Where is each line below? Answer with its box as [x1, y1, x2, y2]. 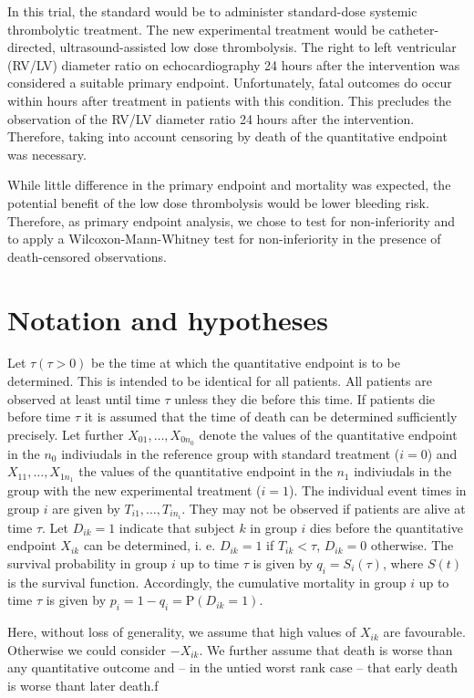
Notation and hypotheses [7, 300, 329, 338]
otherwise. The [370, 536, 454, 555]
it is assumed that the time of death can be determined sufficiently [84, 407, 458, 426]
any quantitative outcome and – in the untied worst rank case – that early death [7, 658, 459, 677]
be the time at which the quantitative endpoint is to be [91, 353, 400, 372]
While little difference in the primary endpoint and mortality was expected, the [7, 175, 451, 194]
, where [382, 554, 424, 572]
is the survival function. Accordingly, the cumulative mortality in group [7, 572, 407, 591]
